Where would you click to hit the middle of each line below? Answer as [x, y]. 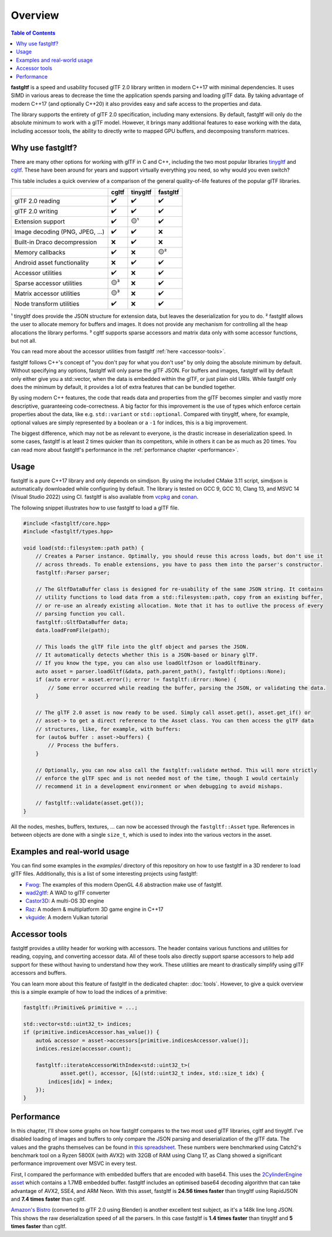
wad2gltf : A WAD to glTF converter [68, 893]
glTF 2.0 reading [37, 201]
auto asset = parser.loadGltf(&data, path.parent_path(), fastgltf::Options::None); [161, 671]
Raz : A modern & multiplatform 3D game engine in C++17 [94, 909]
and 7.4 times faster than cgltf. [48, 1199]
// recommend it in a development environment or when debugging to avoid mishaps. [159, 787]
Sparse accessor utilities [48, 283]
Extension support [40, 222]
